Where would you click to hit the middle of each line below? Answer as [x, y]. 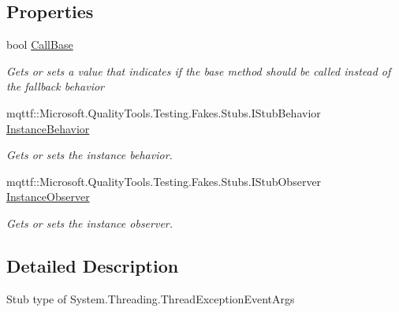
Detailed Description [93, 265]
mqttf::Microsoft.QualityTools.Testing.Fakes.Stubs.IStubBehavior [164, 112]
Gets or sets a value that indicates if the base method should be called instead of [199, 71]
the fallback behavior [55, 86]
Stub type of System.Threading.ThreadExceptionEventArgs [151, 298]
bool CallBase [40, 45]
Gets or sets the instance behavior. [89, 155]
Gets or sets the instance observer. [90, 223]
